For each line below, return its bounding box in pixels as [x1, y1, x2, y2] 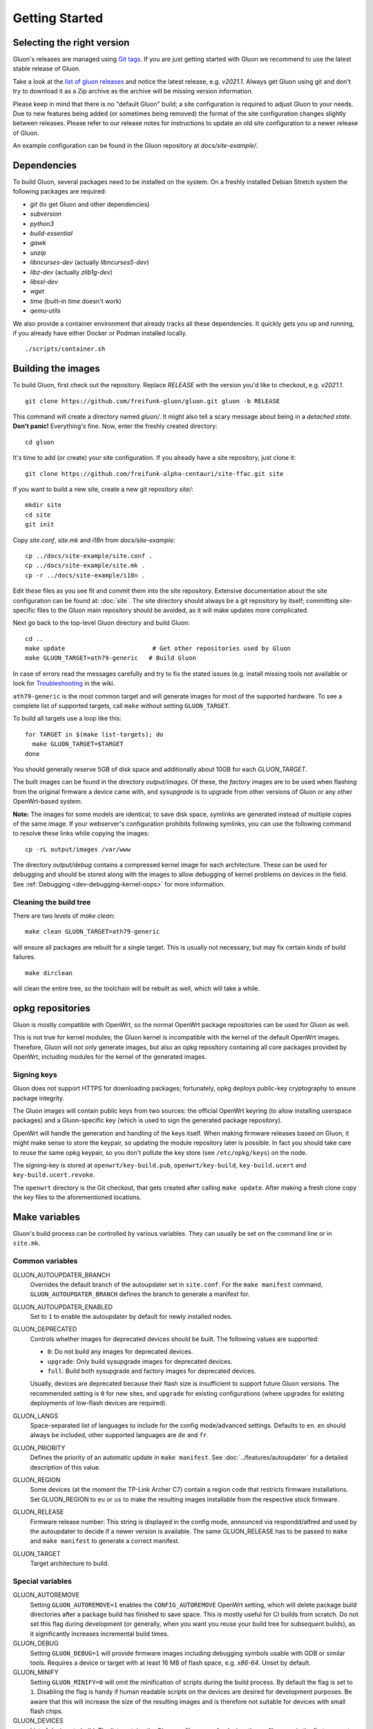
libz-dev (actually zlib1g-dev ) [30, 268, 113, 276]
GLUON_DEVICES [12, 1717, 64, 1725]
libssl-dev [30, 277, 59, 286]
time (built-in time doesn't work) [30, 297, 122, 305]
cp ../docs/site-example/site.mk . [25, 562, 146, 570]
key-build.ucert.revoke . [12, 1171, 95, 1179]
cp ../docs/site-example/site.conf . [25, 552, 153, 560]
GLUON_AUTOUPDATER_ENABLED [12, 1302, 113, 1311]
